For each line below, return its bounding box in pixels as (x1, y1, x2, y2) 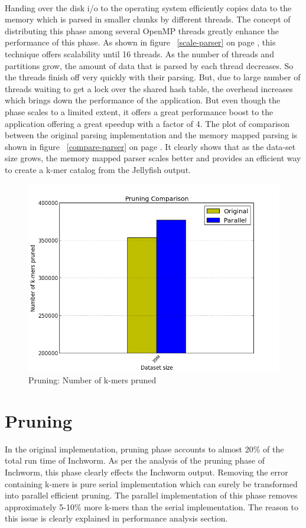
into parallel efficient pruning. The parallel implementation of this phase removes (5, 489, 298, 501)
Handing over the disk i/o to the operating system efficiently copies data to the (5, 1, 292, 14)
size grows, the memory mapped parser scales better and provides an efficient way (5, 152, 301, 164)
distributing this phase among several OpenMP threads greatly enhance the (5, 24, 279, 37)
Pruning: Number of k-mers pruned (28, 374, 157, 386)
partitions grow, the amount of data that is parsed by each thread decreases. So (5, 59, 294, 71)
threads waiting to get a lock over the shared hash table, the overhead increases (5, 82, 293, 94)
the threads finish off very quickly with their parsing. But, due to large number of (5, 71, 301, 83)
